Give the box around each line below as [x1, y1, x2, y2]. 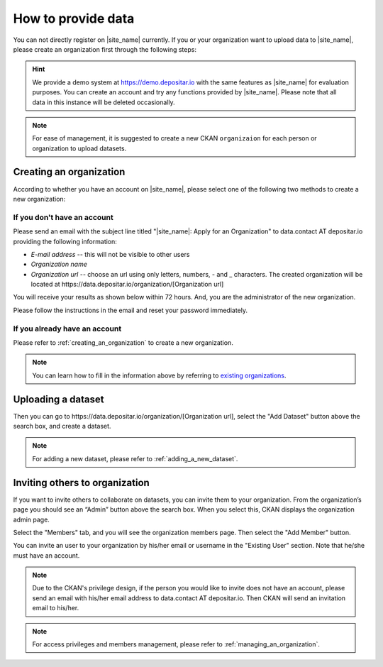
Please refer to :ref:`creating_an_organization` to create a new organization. [13, 338, 233, 347]
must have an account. [13, 551, 80, 560]
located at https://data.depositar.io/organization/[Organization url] [30, 280, 224, 289]
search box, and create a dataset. [13, 422, 111, 431]
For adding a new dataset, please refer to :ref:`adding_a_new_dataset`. [32, 454, 238, 463]
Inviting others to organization [13, 476, 150, 489]
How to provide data [13, 11, 135, 26]
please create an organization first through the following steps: [13, 45, 196, 53]
